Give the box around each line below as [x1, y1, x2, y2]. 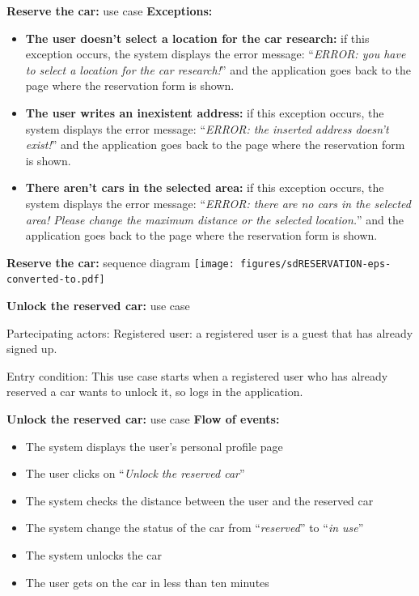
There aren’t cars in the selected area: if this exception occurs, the [25, 179, 384, 196]
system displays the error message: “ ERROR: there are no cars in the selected [25, 194, 411, 211]
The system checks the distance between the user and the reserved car [25, 492, 374, 509]
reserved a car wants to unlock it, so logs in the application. [6, 383, 303, 400]
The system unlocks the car [25, 546, 163, 563]
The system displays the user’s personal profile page [25, 437, 283, 454]
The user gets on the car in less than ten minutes [25, 573, 269, 590]
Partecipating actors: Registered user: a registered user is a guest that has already [6, 324, 413, 341]
